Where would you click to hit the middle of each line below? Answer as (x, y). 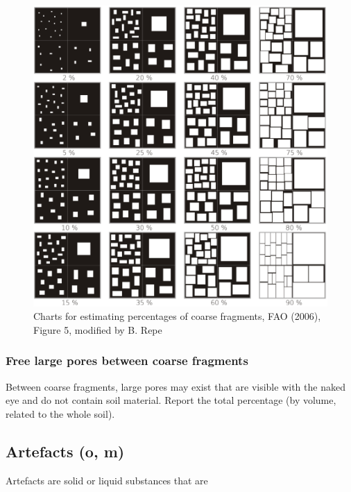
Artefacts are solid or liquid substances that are (107, 480)
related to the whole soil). (60, 413)
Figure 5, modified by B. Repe (98, 329)
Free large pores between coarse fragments (127, 360)
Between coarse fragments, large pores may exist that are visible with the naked (175, 386)
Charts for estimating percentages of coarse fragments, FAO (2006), (177, 316)
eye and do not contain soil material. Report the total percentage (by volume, (171, 400)
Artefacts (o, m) (65, 451)
